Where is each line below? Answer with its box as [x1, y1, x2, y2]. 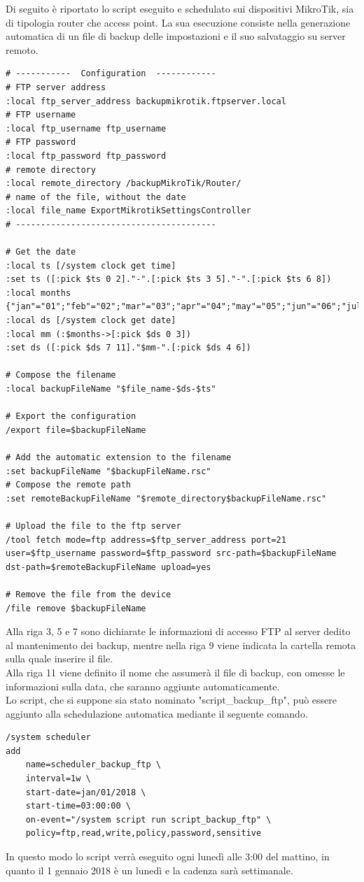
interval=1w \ [25, 774, 91, 784]
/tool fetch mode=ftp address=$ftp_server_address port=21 [6, 534, 286, 545]
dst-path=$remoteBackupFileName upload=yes [6, 562, 211, 572]
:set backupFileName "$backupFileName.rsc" [6, 466, 211, 476]
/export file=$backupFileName [6, 425, 146, 435]
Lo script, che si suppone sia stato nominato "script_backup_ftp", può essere [6, 692, 337, 707]
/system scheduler [6, 732, 91, 743]
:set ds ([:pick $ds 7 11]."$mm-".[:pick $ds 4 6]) [6, 343, 251, 353]
